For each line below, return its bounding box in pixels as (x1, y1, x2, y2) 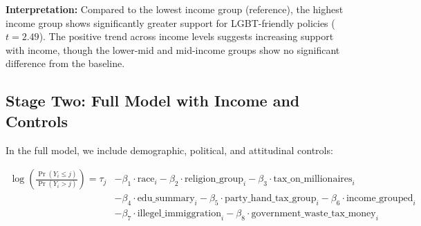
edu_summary (137, 194, 195, 204)
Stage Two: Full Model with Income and (6, 90, 300, 111)
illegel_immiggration (137, 209, 222, 219)
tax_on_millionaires (273, 174, 353, 185)
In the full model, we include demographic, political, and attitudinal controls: (6, 142, 333, 157)
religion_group (185, 174, 243, 185)
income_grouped (346, 194, 413, 204)
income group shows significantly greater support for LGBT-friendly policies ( (6, 15, 335, 30)
